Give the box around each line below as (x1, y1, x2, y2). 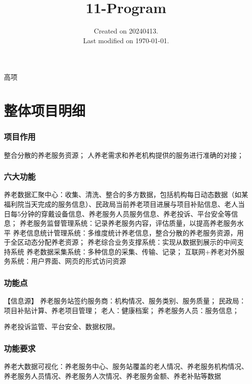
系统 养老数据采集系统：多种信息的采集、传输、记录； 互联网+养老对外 (10, 246, 238, 256)
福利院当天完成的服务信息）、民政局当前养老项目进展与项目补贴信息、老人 (4, 199, 238, 209)
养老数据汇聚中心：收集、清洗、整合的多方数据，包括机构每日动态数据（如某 (4, 189, 248, 200)
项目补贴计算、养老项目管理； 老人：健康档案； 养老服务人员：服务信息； (4, 305, 239, 315)
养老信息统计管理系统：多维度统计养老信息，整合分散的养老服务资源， (13, 227, 237, 237)
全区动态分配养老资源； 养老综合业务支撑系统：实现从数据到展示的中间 (10, 237, 237, 247)
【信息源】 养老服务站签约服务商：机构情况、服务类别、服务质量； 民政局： (4, 296, 246, 306)
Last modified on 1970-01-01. (83, 35, 169, 45)
